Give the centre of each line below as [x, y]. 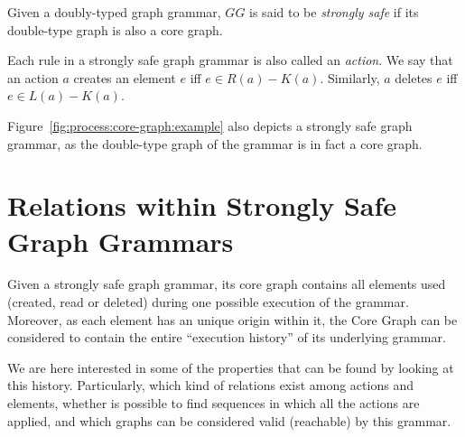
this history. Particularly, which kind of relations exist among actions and [210, 385]
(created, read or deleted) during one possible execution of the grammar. [208, 302]
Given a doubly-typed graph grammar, [114, 12]
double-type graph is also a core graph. [115, 29]
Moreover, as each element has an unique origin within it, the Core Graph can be [232, 319]
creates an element [125, 77]
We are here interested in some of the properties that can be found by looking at [231, 367]
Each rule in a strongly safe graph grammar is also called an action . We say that [230, 60]
